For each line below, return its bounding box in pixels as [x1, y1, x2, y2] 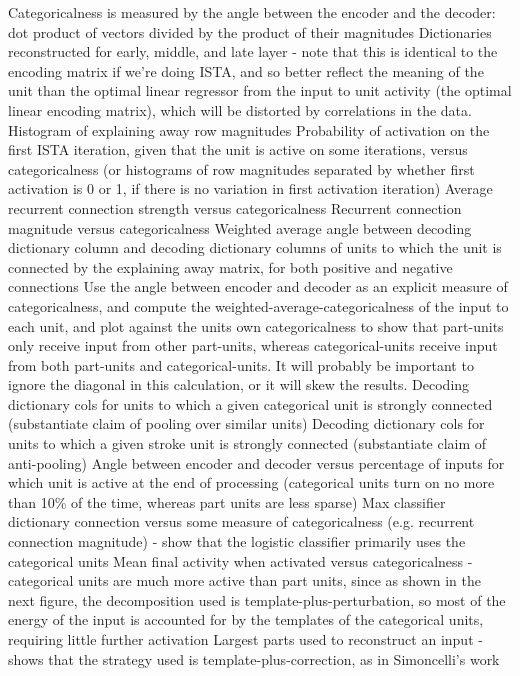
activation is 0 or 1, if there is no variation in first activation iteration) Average [8, 178, 493, 199]
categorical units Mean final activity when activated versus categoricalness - [8, 550, 473, 571]
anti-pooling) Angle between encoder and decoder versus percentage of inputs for [8, 452, 505, 473]
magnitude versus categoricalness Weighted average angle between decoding [8, 217, 472, 238]
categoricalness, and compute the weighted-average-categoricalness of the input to [8, 295, 509, 316]
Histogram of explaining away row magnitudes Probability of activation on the [8, 119, 490, 140]
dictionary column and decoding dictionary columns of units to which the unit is [8, 237, 502, 258]
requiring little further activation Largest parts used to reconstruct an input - [8, 629, 483, 649]
